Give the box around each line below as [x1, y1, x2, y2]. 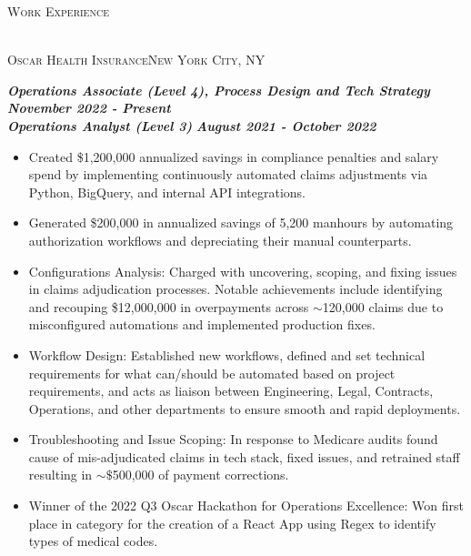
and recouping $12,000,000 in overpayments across [28, 297, 309, 316]
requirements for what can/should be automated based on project [28, 363, 396, 382]
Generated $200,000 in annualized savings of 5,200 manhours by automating [28, 213, 454, 232]
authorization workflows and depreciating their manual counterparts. [28, 230, 412, 249]
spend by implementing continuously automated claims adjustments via [28, 165, 428, 184]
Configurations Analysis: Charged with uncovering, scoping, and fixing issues [28, 261, 457, 280]
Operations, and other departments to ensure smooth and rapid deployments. [28, 399, 461, 418]
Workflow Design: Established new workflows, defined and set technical [28, 345, 426, 364]
